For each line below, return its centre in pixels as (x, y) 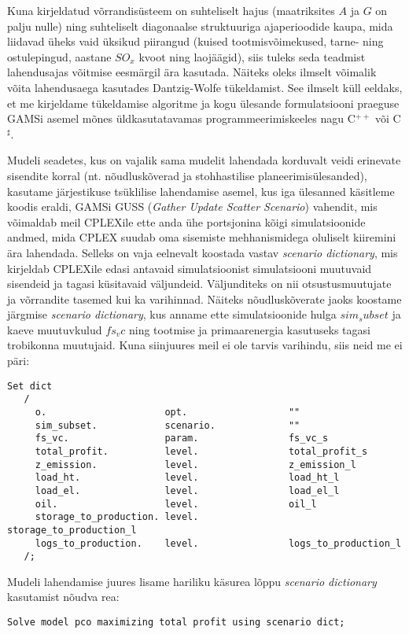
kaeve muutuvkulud (55, 329)
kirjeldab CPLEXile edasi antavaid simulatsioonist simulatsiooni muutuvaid (190, 268)
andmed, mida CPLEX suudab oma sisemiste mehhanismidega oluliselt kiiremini (202, 237)
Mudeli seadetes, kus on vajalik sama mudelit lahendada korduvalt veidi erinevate (204, 160)
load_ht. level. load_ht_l (187, 478)
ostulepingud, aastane (59, 56)
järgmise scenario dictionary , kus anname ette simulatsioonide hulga (172, 314)
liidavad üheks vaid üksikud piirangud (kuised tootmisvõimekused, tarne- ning (195, 41)
